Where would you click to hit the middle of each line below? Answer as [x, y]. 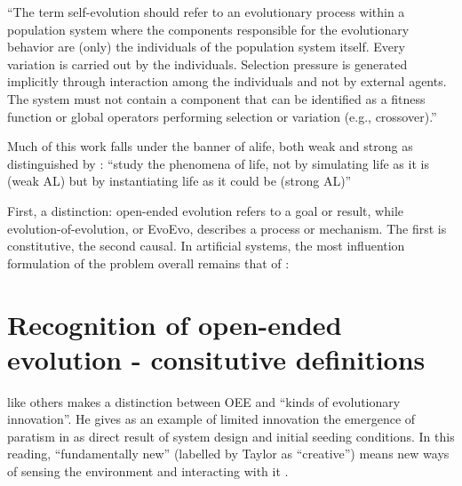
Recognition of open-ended [175, 324]
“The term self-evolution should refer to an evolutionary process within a [206, 12]
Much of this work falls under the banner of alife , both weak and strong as [210, 146]
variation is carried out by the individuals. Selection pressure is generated [207, 64]
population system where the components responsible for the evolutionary [208, 29]
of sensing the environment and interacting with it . [148, 471]
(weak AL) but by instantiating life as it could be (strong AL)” [179, 181]
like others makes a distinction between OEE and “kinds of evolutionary [204, 401]
